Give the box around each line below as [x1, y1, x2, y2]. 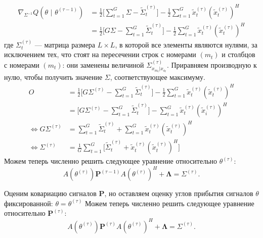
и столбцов [222, 49, 255, 60]
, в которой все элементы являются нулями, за [115, 39, 257, 50]
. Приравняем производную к [166, 59, 257, 70]
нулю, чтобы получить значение [4, 72, 103, 82]
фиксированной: [4, 198, 53, 208]
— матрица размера [34, 39, 96, 50]
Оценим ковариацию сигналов [4, 188, 97, 199]
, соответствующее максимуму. [110, 72, 205, 82]
